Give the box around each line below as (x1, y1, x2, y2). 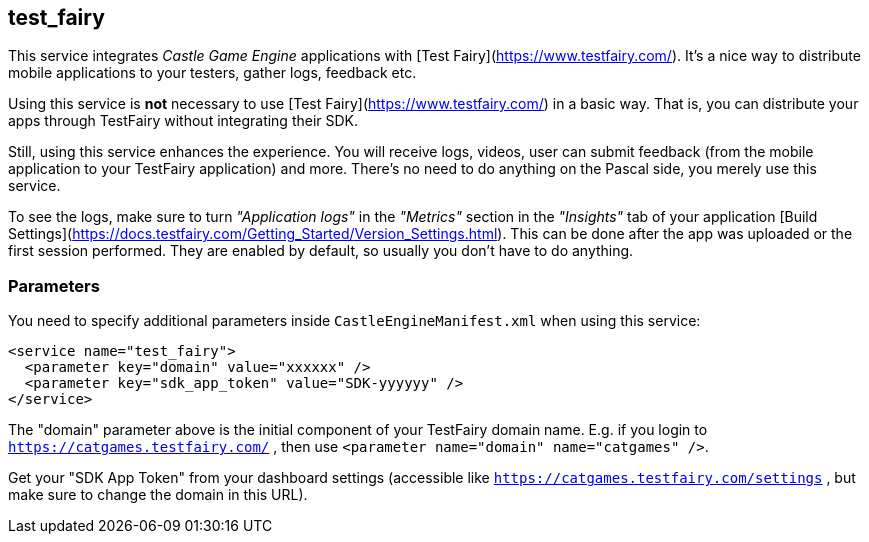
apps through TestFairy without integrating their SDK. (8, 112, 359, 130)
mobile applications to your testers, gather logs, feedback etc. (8, 64, 417, 82)
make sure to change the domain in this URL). (8, 486, 308, 504)
